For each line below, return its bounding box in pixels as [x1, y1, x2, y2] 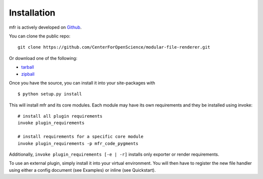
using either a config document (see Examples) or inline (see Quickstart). [9, 167, 156, 173]
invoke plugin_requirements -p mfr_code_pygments [18, 141, 139, 146]
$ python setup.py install [18, 91, 82, 97]
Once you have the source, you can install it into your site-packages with [9, 80, 155, 86]
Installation [9, 7, 56, 18]
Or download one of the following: [9, 55, 77, 61]
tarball [21, 64, 34, 70]
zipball [21, 71, 35, 77]
